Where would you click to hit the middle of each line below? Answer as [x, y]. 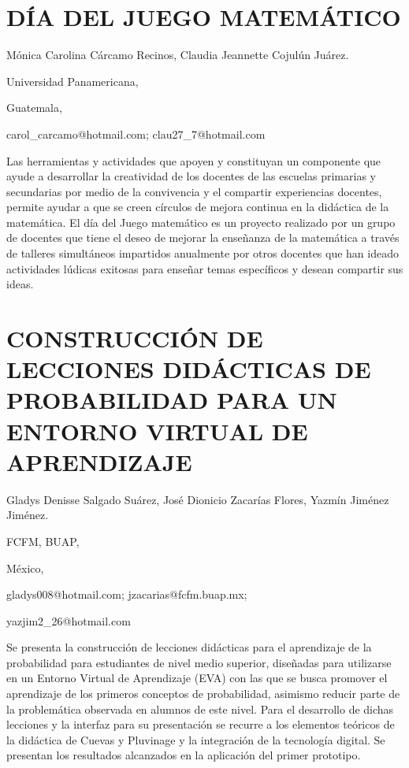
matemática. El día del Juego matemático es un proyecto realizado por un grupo [201, 222]
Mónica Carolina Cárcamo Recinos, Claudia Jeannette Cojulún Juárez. [178, 55]
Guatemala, [34, 108]
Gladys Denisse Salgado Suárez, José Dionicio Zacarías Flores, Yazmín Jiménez [198, 499]
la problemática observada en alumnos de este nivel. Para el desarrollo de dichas [200, 709]
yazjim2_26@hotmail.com [69, 620]
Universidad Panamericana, [73, 81]
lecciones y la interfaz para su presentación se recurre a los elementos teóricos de [201, 724]
